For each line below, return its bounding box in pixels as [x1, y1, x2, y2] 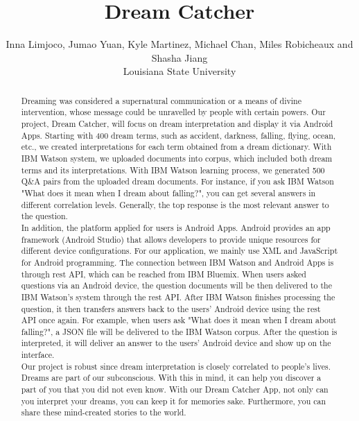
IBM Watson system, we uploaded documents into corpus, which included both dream [21, 152, 333, 164]
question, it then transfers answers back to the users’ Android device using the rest [21, 302, 321, 314]
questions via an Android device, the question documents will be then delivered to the [21, 280, 333, 291]
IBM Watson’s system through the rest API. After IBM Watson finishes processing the [21, 291, 335, 302]
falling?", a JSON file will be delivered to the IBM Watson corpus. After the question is [21, 325, 338, 337]
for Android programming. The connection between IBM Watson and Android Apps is [21, 256, 334, 268]
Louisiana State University [123, 64, 236, 78]
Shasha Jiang [151, 50, 208, 65]
